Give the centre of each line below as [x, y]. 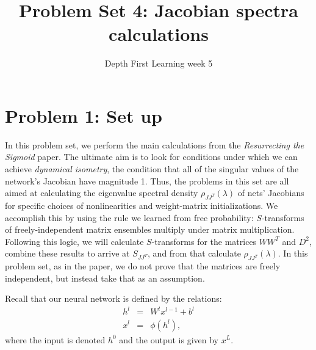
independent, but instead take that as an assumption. [105, 278]
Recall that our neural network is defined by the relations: [113, 298]
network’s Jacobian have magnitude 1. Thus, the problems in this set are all [147, 180]
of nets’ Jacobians [271, 193]
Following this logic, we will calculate [74, 241]
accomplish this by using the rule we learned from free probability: [129, 217]
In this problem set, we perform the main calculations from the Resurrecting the [155, 144]
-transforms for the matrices [204, 241]
